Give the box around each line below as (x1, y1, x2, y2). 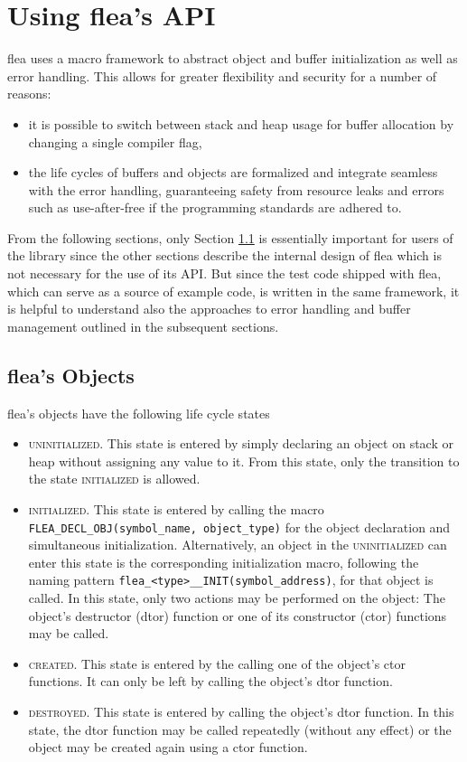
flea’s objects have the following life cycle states (7, 403, 270, 422)
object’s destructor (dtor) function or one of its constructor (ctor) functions (28, 606, 447, 625)
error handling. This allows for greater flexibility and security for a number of (7, 66, 437, 85)
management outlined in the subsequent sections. (7, 316, 279, 335)
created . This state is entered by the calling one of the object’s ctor (28, 654, 406, 673)
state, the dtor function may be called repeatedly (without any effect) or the (28, 720, 452, 738)
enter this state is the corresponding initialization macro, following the (28, 552, 419, 571)
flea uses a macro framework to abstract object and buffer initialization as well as (7, 49, 458, 68)
